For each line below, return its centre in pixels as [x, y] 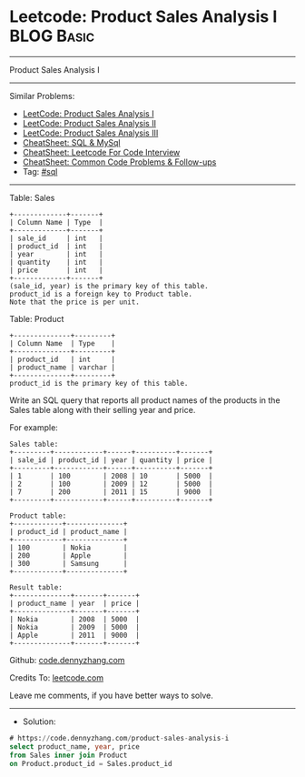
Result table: [36, 587]
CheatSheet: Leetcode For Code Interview [101, 152]
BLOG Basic [52, 36]
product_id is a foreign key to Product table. [101, 294]
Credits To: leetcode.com [57, 677]
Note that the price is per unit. [75, 302]
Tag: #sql [40, 171]
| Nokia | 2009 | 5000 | [75, 627]
